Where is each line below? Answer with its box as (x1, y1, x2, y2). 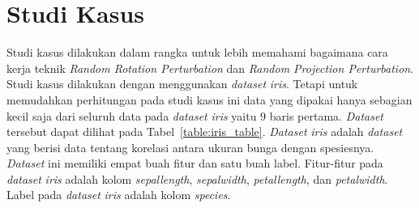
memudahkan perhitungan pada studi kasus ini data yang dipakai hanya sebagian (6, 91, 413, 108)
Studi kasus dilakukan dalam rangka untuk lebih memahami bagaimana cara (6, 44, 388, 61)
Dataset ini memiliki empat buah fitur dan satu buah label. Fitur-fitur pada (6, 155, 383, 172)
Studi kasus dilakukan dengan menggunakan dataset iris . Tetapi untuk (6, 75, 358, 92)
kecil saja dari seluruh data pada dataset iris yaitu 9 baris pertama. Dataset (6, 107, 383, 124)
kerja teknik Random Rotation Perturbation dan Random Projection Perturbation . (6, 59, 414, 76)
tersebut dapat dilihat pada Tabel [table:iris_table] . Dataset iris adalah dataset (6, 123, 403, 140)
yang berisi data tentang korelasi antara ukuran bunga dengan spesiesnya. (6, 138, 374, 155)
